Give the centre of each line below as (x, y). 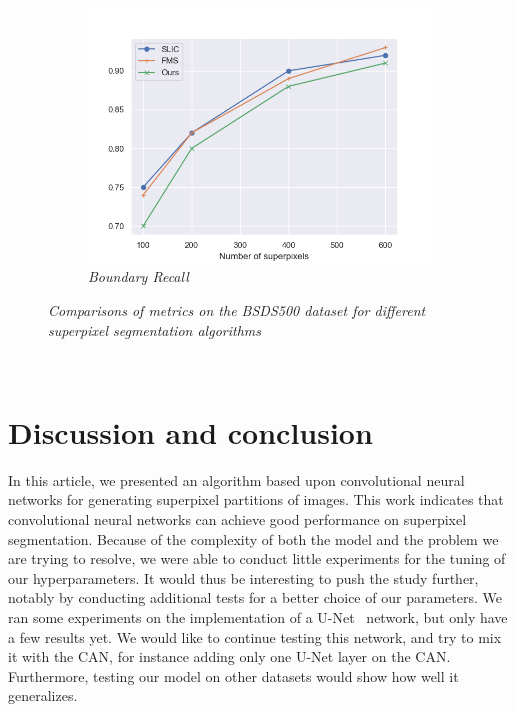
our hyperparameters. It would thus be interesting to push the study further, (243, 577)
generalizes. (43, 695)
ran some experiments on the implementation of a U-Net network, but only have (258, 617)
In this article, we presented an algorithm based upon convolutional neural (236, 479)
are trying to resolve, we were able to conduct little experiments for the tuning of (257, 558)
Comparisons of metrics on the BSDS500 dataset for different (237, 309)
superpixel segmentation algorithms (154, 329)
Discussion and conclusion (190, 431)
